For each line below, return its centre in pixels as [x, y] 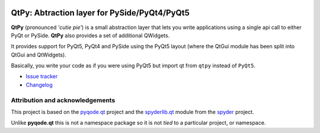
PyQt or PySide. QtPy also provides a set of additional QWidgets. [90, 35]
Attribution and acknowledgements [63, 100]
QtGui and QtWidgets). [39, 55]
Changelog [39, 85]
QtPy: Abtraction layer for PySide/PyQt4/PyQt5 [100, 13]
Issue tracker [42, 77]
